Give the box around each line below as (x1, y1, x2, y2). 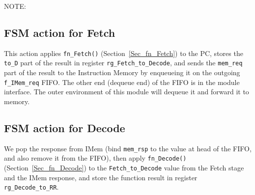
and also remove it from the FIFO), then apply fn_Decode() (4, 153, 187, 163)
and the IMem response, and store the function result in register (4, 172, 198, 182)
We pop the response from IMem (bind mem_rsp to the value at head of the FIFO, (4, 143, 252, 153)
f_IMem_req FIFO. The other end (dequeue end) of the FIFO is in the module (4, 77, 240, 87)
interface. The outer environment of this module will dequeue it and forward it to (4, 86, 249, 97)
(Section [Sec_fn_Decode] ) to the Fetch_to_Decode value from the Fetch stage (4, 163, 244, 173)
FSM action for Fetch (4, 25, 115, 40)
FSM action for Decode (4, 120, 125, 135)
